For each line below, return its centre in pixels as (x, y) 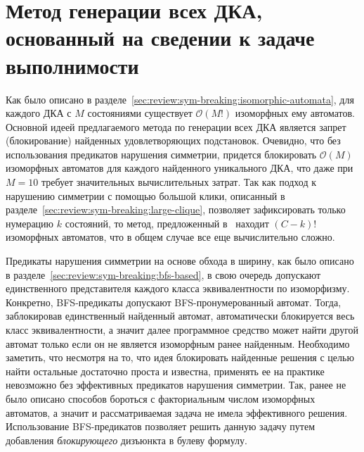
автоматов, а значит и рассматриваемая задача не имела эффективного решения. (177, 412)
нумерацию (30, 223)
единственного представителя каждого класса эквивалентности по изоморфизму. (178, 288)
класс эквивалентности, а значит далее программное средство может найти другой (182, 329)
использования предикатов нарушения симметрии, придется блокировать (161, 154)
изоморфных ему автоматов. (295, 113)
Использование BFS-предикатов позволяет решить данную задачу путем (161, 426)
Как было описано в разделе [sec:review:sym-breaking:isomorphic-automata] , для (180, 99)
